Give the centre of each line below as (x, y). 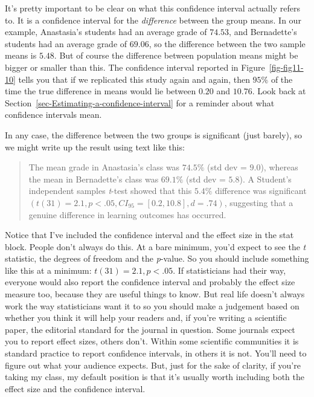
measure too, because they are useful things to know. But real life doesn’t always (155, 294)
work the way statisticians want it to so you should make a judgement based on (152, 305)
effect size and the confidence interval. (75, 388)
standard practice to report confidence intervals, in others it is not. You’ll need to (156, 353)
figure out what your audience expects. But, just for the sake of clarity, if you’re (153, 365)
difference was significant (261, 191)
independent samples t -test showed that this (110, 191)
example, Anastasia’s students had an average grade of (106, 32)
